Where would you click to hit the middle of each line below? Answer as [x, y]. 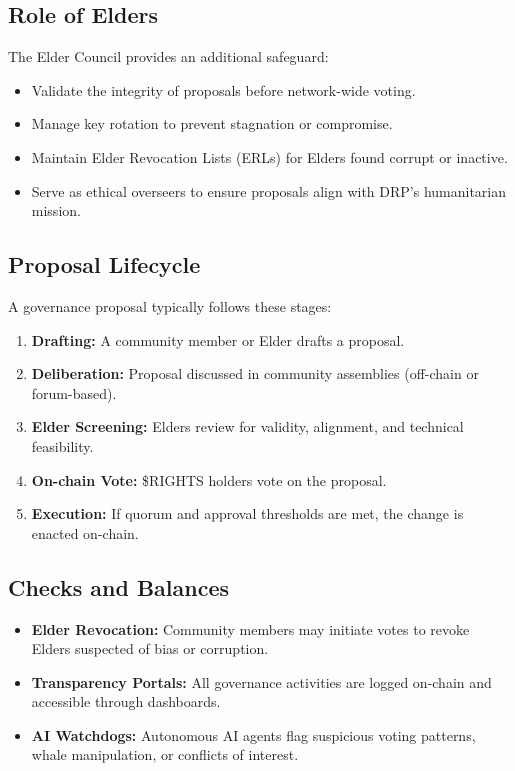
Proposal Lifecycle [104, 264]
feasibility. [62, 445]
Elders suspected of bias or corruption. [150, 648]
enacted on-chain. [85, 532]
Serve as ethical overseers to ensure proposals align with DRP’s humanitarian [269, 190]
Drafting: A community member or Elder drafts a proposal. [218, 339]
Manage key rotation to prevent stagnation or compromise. [212, 123]
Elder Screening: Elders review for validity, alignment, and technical [247, 426]
